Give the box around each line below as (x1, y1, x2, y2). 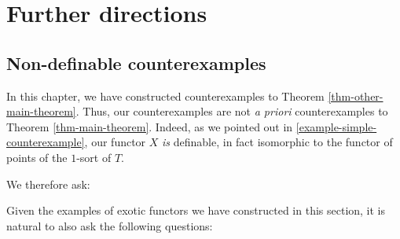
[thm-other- (328, 87, 383, 104)
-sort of (76, 149, 112, 165)
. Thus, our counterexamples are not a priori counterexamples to (75, 103, 388, 119)
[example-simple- (295, 118, 377, 134)
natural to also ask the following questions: (6, 217, 213, 233)
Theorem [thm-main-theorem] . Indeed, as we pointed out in (6, 118, 293, 134)
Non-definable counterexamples (6, 50, 266, 75)
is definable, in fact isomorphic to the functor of (162, 134, 393, 150)
